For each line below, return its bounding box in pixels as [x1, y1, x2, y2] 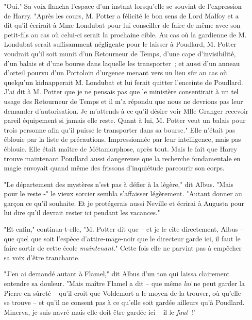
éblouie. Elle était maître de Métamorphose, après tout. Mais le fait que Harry [4, 143, 237, 153]
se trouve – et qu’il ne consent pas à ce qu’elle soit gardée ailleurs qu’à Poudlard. [4, 297, 245, 307]
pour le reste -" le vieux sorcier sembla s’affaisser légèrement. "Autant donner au [4, 188, 242, 199]
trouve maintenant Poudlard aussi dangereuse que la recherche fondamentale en [4, 153, 241, 163]
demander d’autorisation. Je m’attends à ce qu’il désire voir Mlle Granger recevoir [4, 105, 249, 116]
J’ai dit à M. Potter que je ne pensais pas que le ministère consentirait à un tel [4, 86, 239, 97]
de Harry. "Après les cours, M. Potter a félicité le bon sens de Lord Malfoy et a [4, 10, 239, 20]
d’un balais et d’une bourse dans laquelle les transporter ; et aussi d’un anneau [4, 58, 240, 68]
